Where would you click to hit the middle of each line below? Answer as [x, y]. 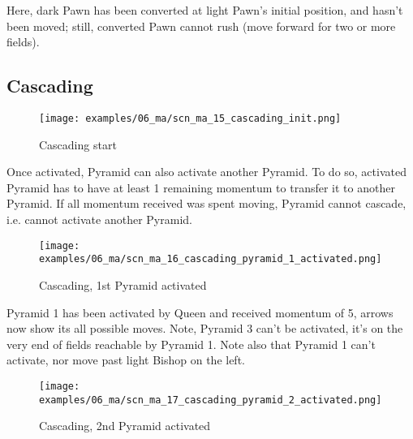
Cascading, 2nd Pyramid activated [125, 426]
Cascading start [78, 144]
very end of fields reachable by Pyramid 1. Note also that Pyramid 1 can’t [191, 344]
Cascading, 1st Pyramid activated [123, 284]
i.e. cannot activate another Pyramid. [99, 219]
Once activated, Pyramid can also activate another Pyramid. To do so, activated [206, 172]
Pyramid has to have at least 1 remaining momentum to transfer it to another [201, 187]
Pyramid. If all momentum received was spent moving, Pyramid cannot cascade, [206, 203]
